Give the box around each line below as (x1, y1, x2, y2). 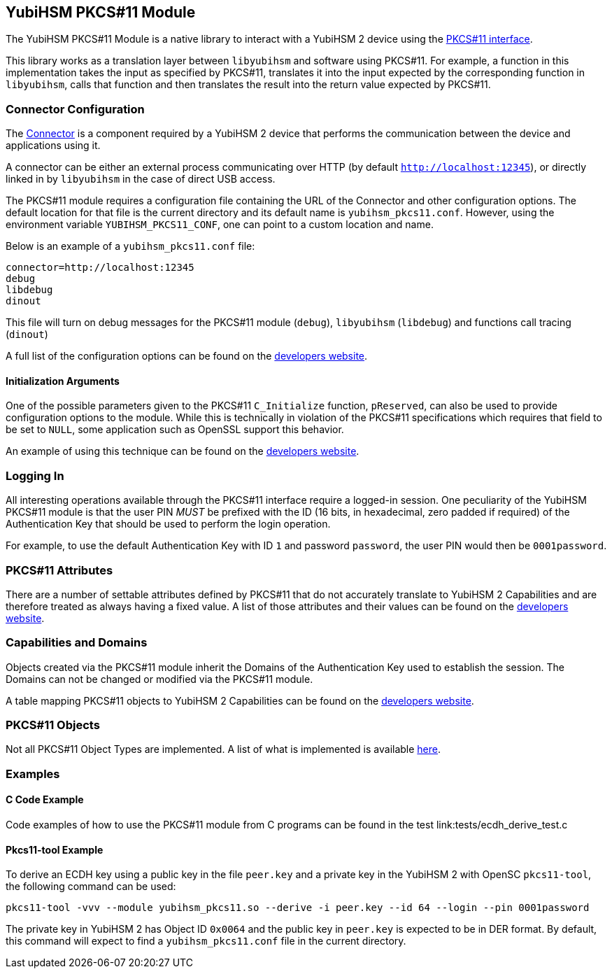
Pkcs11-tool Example (6, 843, 104, 856)
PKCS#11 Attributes (6, 563, 113, 577)
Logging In (6, 468, 64, 483)
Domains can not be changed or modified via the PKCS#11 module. (6, 672, 313, 685)
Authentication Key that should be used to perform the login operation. (6, 518, 331, 530)
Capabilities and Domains (6, 635, 148, 650)
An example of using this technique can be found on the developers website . (6, 445, 360, 458)
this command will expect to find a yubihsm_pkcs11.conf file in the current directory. (6, 935, 406, 947)
